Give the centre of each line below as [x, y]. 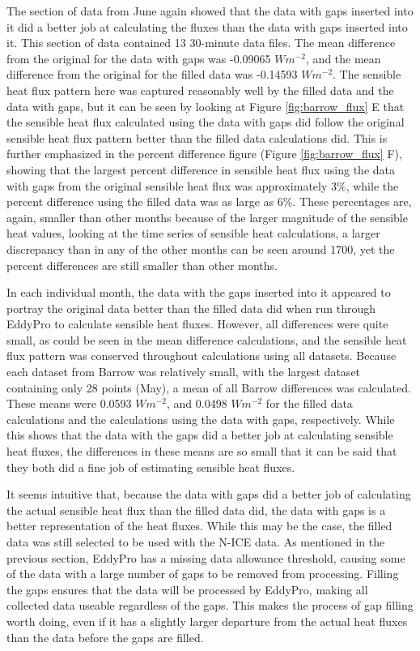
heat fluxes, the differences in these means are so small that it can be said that [202, 451]
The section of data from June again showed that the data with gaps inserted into [210, 11]
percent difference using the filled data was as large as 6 [145, 201]
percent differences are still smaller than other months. [142, 265]
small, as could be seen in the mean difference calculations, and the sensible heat [207, 339]
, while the [372, 185]
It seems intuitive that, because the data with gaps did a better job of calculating [209, 494]
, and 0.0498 [197, 403]
